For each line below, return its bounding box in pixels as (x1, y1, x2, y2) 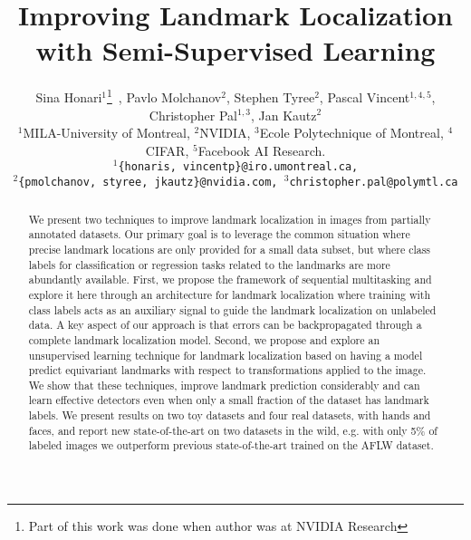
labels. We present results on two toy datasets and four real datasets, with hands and (28, 408, 431, 423)
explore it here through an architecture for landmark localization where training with (28, 286, 431, 302)
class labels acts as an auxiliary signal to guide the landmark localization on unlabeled (28, 302, 437, 317)
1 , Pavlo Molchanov (107, 85, 222, 106)
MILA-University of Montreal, (23, 123, 190, 142)
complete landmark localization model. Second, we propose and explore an (28, 332, 380, 347)
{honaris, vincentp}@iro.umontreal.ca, (118, 160, 359, 174)
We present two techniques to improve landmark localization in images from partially (28, 211, 431, 227)
